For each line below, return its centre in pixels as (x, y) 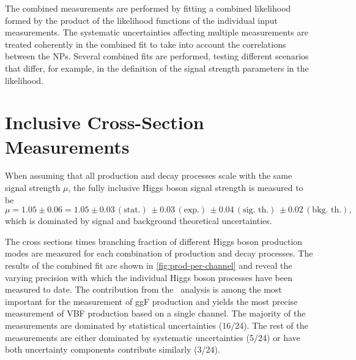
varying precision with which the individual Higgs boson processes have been (149, 277)
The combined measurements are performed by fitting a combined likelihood (148, 8)
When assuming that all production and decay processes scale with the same (149, 175)
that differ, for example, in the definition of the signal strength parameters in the (157, 68)
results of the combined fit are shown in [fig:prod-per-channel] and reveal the (149, 265)
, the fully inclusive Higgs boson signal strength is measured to (186, 188)
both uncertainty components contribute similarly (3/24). (113, 349)
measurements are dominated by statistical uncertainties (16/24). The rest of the (157, 325)
